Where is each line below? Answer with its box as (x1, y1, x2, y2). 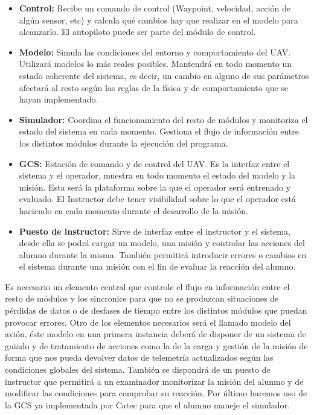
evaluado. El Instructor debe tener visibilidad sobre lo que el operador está (19, 192, 296, 205)
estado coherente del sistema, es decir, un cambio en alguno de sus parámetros (19, 69, 309, 81)
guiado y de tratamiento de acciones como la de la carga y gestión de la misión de (5, 339, 308, 352)
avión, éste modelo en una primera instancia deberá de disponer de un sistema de (5, 328, 306, 340)
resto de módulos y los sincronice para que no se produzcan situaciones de (5, 292, 279, 305)
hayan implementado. (19, 93, 98, 106)
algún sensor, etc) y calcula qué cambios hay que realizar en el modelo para (19, 13, 298, 26)
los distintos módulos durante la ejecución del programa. (19, 136, 228, 149)
